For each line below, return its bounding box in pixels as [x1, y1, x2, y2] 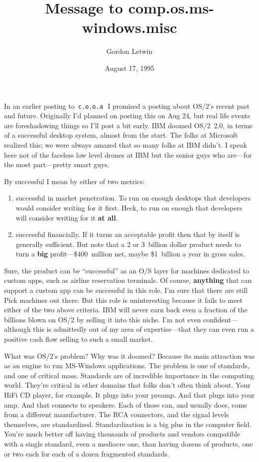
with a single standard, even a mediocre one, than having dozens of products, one [4, 438, 253, 449]
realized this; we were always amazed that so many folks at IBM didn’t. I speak [4, 139, 247, 150]
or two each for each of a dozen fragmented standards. [4, 448, 169, 459]
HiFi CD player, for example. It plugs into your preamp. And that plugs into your [4, 390, 255, 400]
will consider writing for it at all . [15, 212, 118, 223]
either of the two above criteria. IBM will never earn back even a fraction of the [4, 304, 248, 315]
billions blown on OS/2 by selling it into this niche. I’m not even [4, 314, 201, 324]
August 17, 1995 [105, 62, 154, 73]
